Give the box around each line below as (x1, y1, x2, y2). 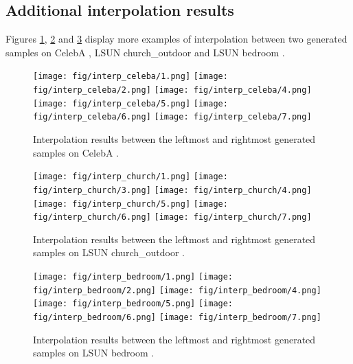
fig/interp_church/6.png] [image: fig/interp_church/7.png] (33, 212, 312, 223)
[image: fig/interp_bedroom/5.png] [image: (33, 299, 234, 309)
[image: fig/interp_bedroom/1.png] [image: (33, 272, 234, 282)
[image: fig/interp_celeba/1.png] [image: (33, 71, 228, 82)
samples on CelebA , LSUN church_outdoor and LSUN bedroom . (5, 45, 285, 59)
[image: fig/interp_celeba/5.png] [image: (33, 98, 228, 109)
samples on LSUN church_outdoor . (33, 245, 185, 260)
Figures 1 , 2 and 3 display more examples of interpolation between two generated (5, 32, 348, 46)
